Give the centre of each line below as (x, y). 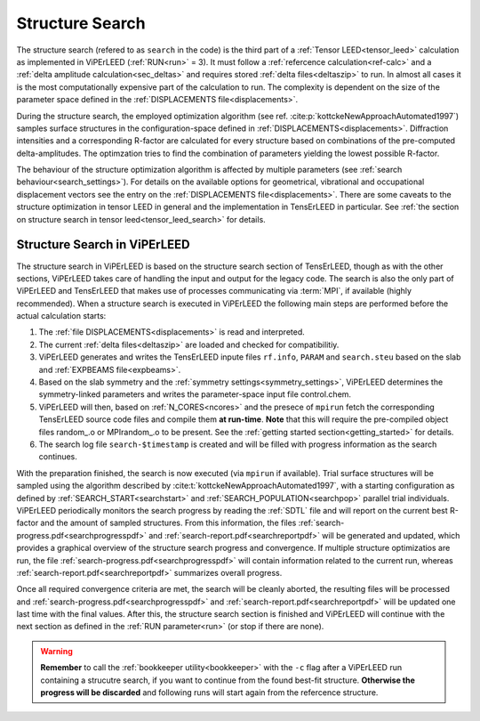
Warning (56, 651)
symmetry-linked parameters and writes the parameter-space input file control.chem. (195, 394)
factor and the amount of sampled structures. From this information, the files (156, 523)
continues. (58, 457)
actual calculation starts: (61, 316)
